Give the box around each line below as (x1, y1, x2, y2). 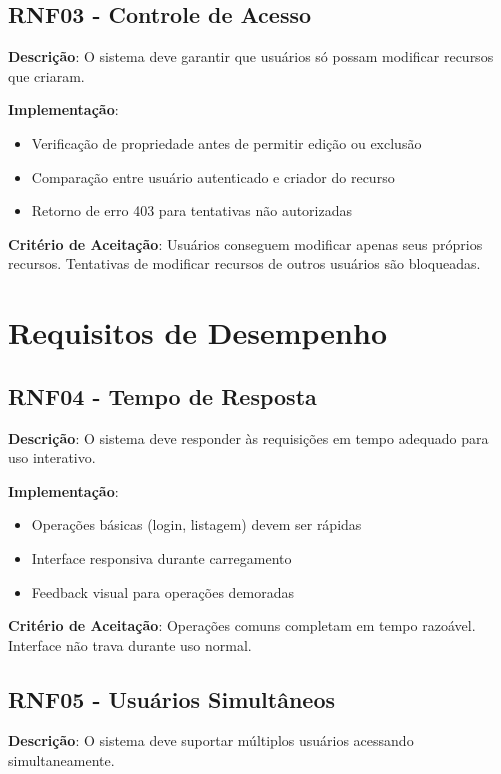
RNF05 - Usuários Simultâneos (8, 683, 335, 714)
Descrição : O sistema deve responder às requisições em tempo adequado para (8, 427, 489, 448)
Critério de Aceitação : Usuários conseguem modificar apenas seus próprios (8, 233, 483, 254)
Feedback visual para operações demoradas (31, 581, 295, 602)
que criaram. (8, 65, 85, 86)
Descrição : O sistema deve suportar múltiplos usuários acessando (8, 730, 414, 751)
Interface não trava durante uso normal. (8, 634, 252, 655)
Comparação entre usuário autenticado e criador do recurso (31, 166, 395, 187)
